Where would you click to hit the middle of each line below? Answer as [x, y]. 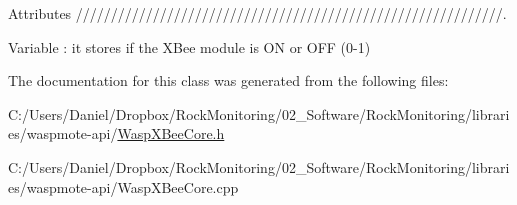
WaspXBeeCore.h [171, 133]
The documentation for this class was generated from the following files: [228, 80]
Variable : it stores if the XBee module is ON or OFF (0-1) [189, 46]
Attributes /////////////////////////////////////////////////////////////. [257, 13]
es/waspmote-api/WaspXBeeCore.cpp [123, 186]
